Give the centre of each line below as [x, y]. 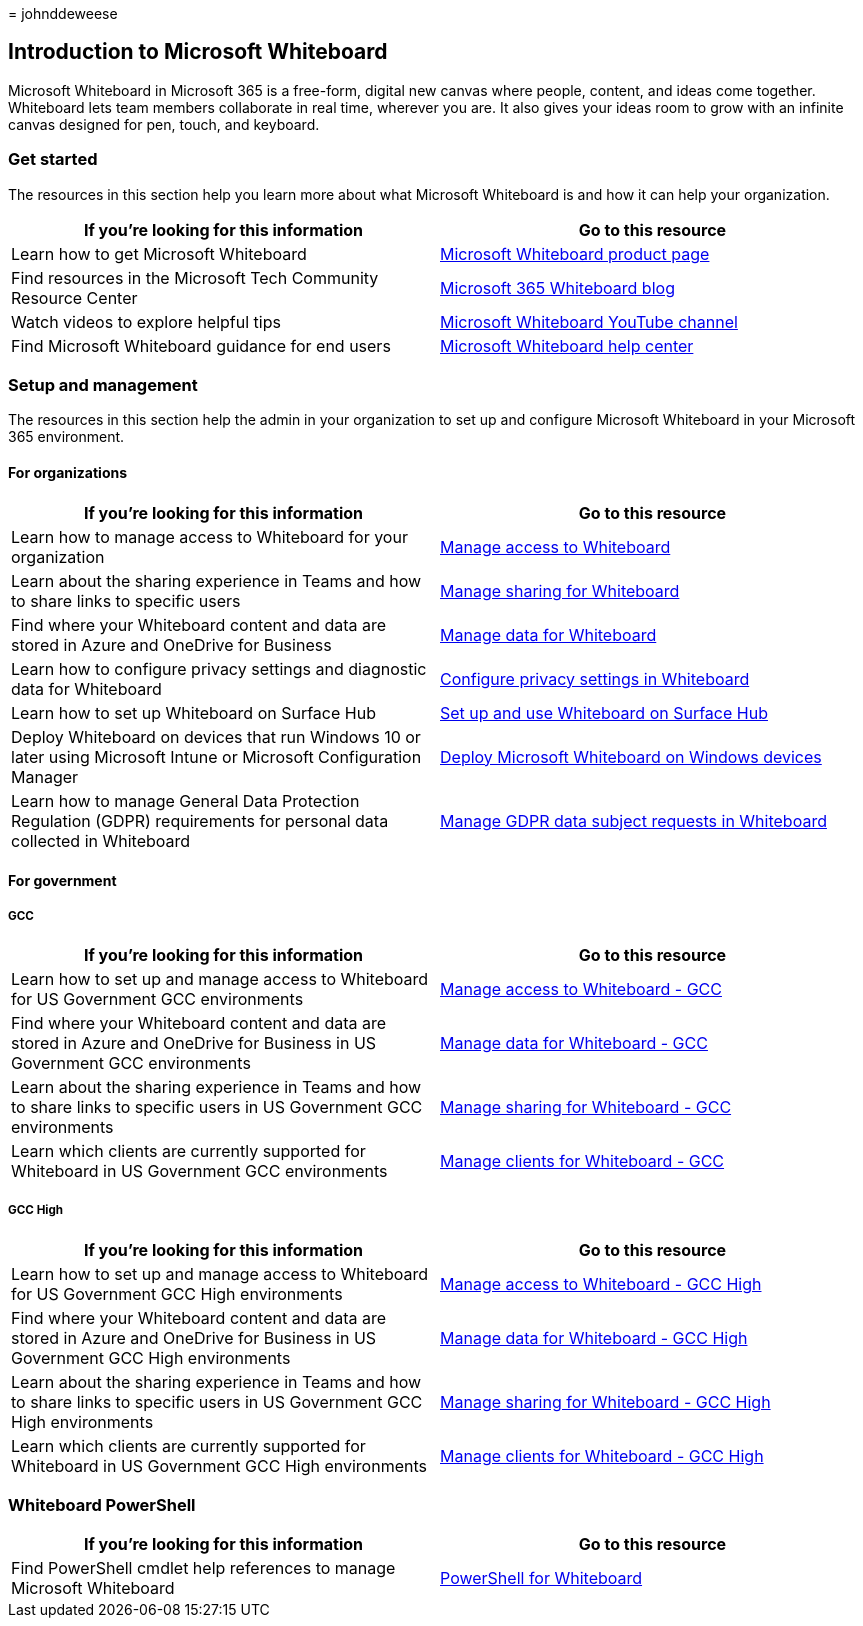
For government [62, 881]
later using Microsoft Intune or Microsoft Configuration [216, 756]
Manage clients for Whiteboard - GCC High [602, 1455]
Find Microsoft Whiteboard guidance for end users [201, 345]
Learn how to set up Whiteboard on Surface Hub [193, 712]
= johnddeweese [63, 13]
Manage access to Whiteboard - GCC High [601, 1283]
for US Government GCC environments [157, 998]
